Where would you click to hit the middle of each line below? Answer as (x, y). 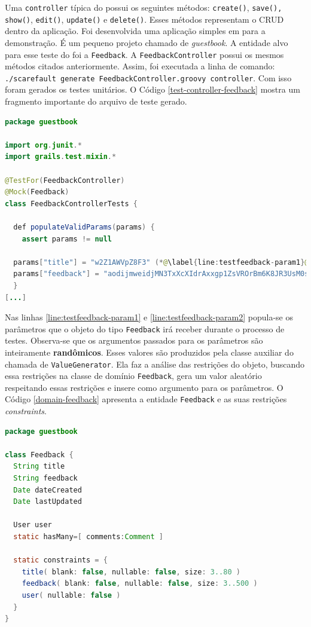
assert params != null (67, 239)
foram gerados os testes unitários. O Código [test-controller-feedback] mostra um (153, 89)
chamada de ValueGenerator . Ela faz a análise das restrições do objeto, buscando (155, 364)
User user (33, 525)
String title (39, 467)
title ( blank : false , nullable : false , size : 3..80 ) (131, 572)
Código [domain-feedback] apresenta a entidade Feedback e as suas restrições (146, 399)
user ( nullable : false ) (71, 595)
